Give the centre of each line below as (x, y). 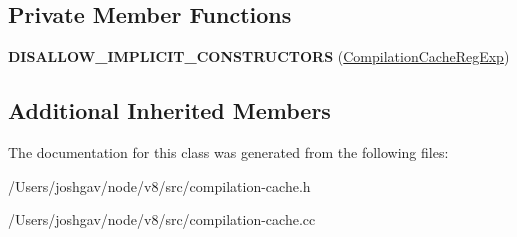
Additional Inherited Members (169, 110)
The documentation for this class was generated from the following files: (228, 152)
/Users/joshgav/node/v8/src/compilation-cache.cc (162, 219)
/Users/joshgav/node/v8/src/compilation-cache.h (159, 185)
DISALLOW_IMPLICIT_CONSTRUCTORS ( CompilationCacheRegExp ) (259, 56)
